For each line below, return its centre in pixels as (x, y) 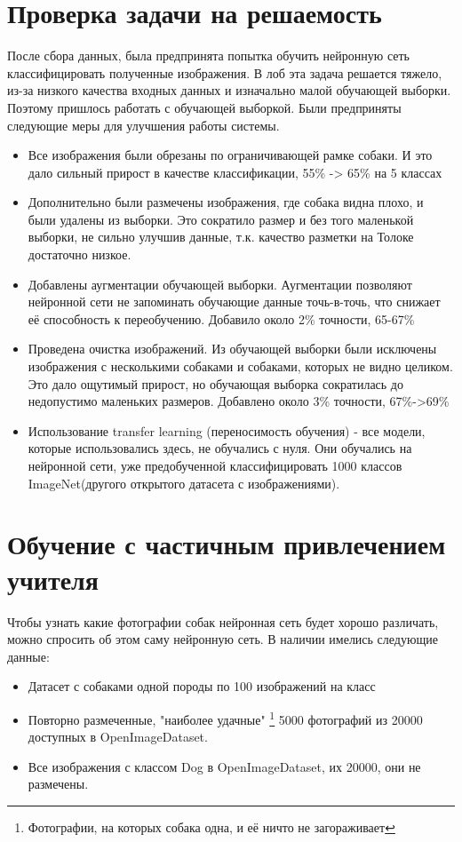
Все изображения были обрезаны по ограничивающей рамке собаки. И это (230, 155)
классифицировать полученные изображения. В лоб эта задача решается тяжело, (225, 72)
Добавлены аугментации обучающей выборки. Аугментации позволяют (220, 284)
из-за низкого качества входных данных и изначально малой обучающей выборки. (229, 90)
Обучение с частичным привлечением (227, 544)
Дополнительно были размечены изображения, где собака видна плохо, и (226, 202)
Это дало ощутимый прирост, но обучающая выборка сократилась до (215, 383)
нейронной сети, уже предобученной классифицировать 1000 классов (215, 465)
